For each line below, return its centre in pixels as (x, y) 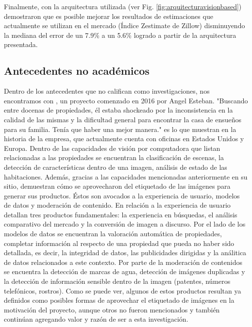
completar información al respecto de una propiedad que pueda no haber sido (119, 243)
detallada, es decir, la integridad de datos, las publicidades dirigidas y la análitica (125, 253)
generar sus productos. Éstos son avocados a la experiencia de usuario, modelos (122, 195)
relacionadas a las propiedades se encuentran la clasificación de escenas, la (114, 157)
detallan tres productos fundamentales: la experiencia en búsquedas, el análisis (121, 214)
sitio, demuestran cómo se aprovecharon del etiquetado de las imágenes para (117, 186)
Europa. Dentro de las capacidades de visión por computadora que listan (112, 148)
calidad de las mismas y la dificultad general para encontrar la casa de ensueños (123, 119)
